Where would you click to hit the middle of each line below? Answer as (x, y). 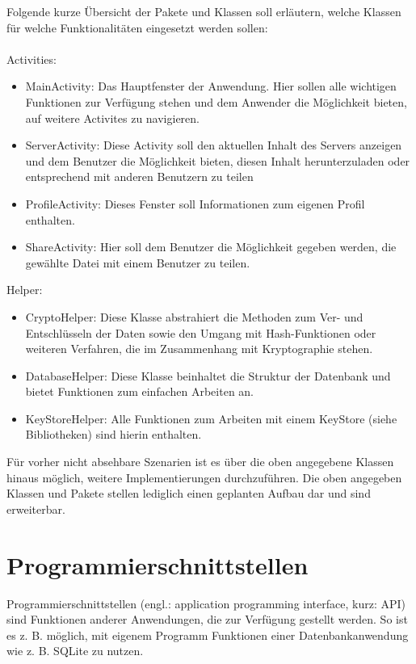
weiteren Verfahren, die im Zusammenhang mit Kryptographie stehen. (199, 349)
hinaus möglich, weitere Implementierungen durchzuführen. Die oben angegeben (204, 477)
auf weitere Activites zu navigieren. (112, 118)
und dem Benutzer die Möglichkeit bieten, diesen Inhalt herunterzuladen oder (218, 160)
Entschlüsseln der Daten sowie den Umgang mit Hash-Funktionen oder (201, 332)
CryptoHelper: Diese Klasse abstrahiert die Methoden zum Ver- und (194, 316)
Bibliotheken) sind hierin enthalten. (113, 434)
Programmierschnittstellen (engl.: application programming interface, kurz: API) (206, 603)
